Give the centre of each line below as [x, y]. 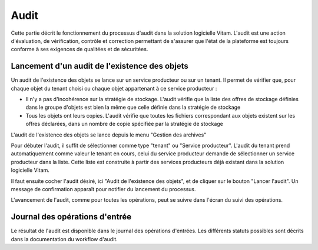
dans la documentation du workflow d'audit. [64, 239]
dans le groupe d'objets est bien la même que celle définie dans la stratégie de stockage [133, 107]
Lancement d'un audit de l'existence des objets [100, 66]
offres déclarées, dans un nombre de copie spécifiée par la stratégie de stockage [125, 124]
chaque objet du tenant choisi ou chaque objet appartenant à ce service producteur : [114, 88]
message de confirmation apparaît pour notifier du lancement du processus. [104, 189]
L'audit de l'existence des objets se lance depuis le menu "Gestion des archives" [109, 135]
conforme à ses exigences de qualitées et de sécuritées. [79, 49]
